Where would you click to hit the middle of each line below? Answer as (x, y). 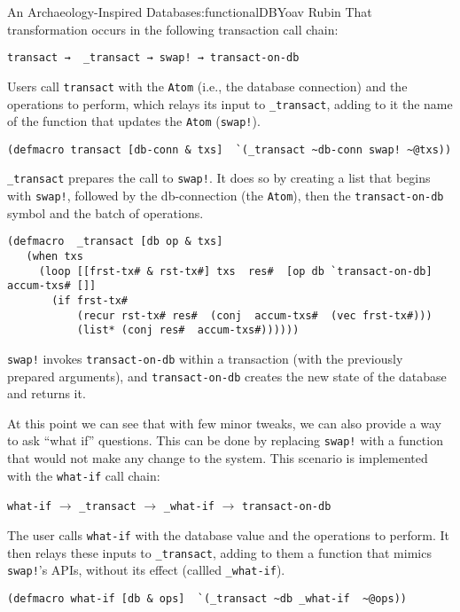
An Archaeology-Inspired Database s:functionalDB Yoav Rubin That (190, 12)
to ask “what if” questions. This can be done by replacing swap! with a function (225, 440)
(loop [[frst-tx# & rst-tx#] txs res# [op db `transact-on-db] (235, 271)
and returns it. (47, 393)
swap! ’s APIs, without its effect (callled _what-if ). (146, 570)
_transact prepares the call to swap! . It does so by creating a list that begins (219, 178)
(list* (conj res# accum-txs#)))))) (188, 330)
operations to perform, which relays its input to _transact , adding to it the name (230, 103)
